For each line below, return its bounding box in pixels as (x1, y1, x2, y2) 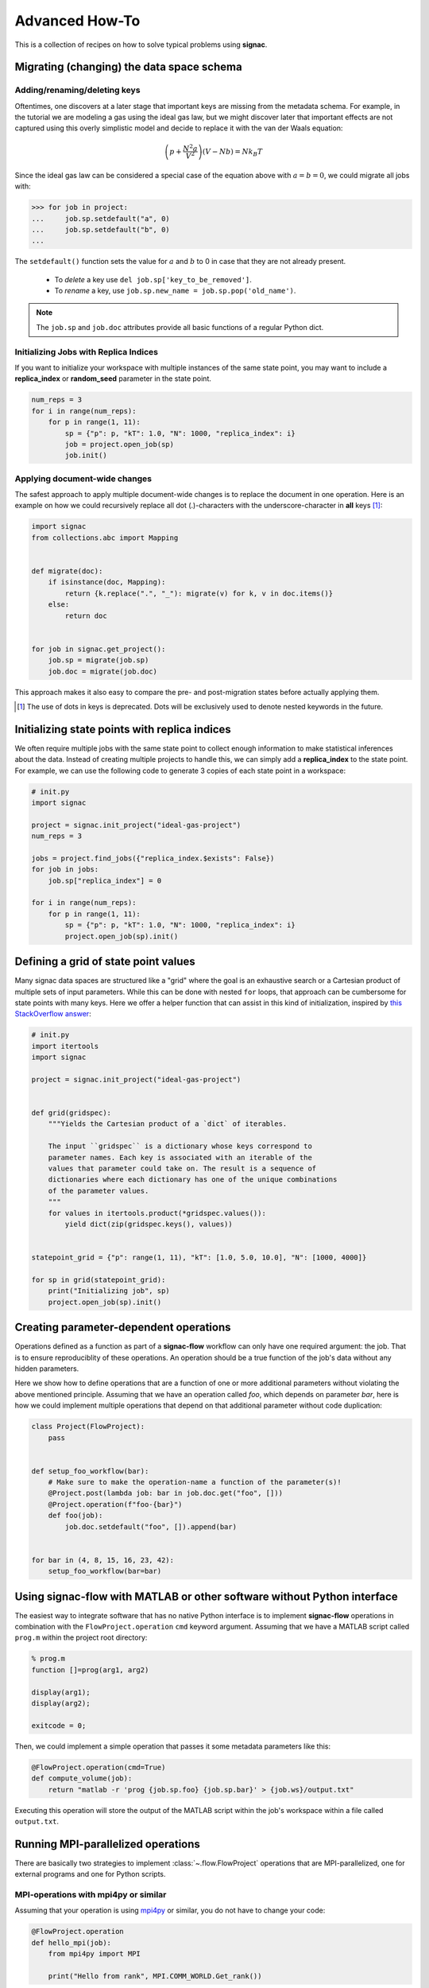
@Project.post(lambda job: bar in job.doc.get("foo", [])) (48, 1489, 284, 1498)
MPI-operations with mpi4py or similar (14, 1889, 167, 1900)
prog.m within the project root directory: (14, 1633, 148, 1642)
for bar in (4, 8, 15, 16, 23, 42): (31, 1555, 175, 1564)
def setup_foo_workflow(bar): (31, 1466, 149, 1475)
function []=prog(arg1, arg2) (31, 1665, 149, 1674)
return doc (64, 611, 107, 620)
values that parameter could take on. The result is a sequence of (48, 1164, 317, 1173)
